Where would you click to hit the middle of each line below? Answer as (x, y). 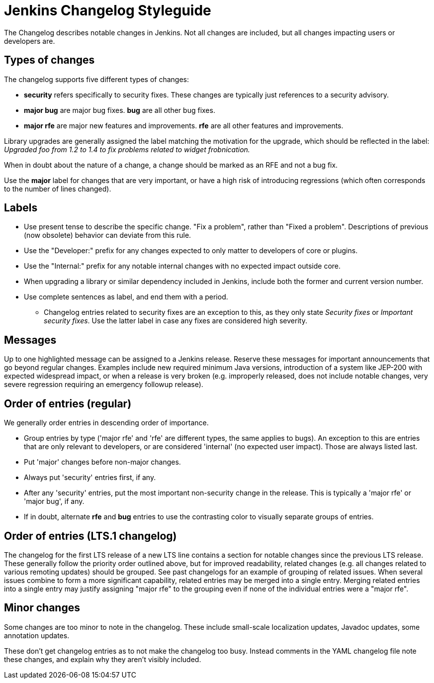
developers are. (30, 41)
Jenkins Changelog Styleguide (108, 10)
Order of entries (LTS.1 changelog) (90, 536)
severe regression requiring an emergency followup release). (104, 385)
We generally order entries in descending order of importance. (106, 423)
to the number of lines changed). (58, 189)
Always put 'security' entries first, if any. (90, 478)
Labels (21, 208)
